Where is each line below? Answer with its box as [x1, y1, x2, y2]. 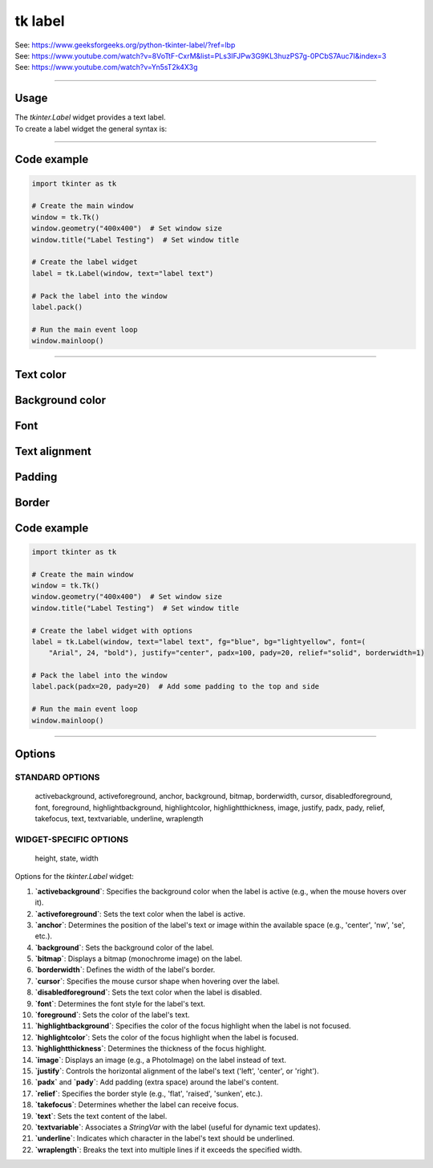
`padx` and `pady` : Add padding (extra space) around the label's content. [34, 1077, 279, 1087]
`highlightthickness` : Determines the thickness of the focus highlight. [34, 1044, 267, 1053]
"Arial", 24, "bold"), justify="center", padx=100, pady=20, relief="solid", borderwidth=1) [48, 649, 425, 657]
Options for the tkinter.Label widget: [14, 872, 134, 881]
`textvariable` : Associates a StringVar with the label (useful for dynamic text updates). [34, 1122, 321, 1132]
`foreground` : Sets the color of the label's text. [34, 1010, 190, 1019]
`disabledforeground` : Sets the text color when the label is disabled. [34, 987, 262, 997]
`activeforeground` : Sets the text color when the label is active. [34, 909, 246, 918]
